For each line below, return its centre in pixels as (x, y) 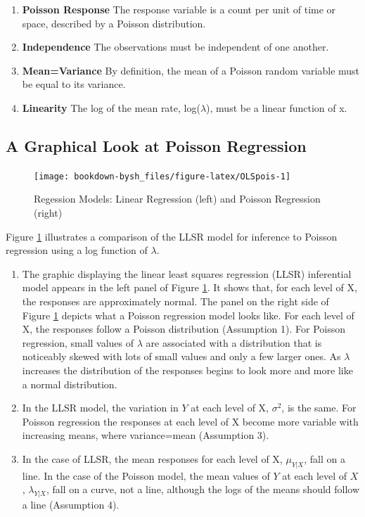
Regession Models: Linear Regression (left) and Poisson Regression (177, 199)
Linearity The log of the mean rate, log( (111, 107)
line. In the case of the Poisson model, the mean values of (146, 475)
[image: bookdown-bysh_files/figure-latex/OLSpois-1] (162, 176)
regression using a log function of (77, 250)
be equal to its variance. (74, 84)
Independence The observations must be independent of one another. (175, 47)
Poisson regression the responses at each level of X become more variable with (190, 421)
